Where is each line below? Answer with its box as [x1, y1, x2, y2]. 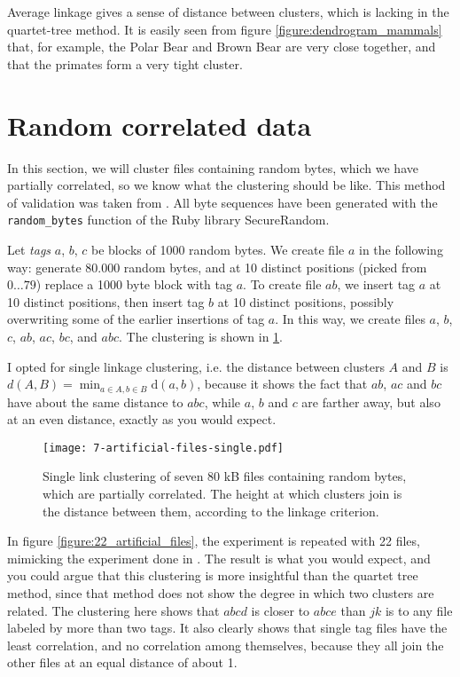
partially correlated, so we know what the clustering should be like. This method [7, 176, 446, 194]
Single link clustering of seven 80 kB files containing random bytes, [43, 467, 407, 485]
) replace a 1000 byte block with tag [35, 275, 233, 294]
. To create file [243, 275, 322, 294]
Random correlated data [7, 106, 312, 143]
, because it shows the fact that [197, 374, 368, 393]
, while [204, 392, 241, 411]
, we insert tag [337, 275, 416, 294]
